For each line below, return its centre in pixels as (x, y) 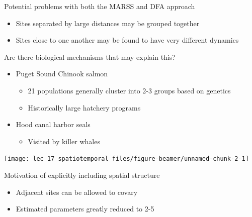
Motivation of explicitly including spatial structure (82, 175)
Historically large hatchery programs (84, 107)
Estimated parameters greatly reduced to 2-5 (85, 209)
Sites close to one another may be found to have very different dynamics (127, 40)
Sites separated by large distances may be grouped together (108, 23)
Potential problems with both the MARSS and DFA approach (100, 6)
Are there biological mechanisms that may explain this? (90, 57)
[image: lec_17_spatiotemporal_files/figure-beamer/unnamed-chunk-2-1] (127, 159)
